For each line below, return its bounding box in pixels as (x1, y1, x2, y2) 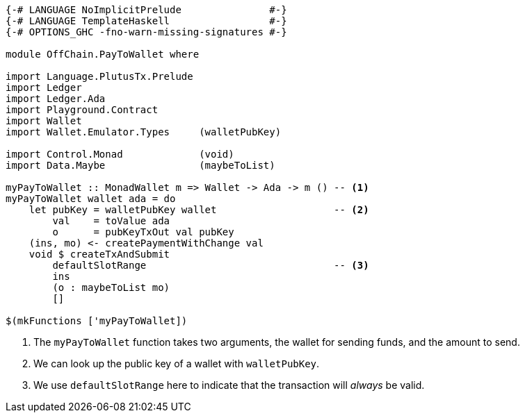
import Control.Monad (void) (6, 149, 234, 160)
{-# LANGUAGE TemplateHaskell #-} (6, 15, 287, 26)
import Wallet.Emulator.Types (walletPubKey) (6, 126, 282, 137)
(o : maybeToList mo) (52, 282, 170, 293)
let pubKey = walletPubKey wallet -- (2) (29, 204, 369, 215)
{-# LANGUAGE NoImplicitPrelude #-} (6, 4, 287, 15)
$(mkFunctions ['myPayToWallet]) (6, 315, 188, 326)
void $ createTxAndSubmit (29, 249, 170, 260)
